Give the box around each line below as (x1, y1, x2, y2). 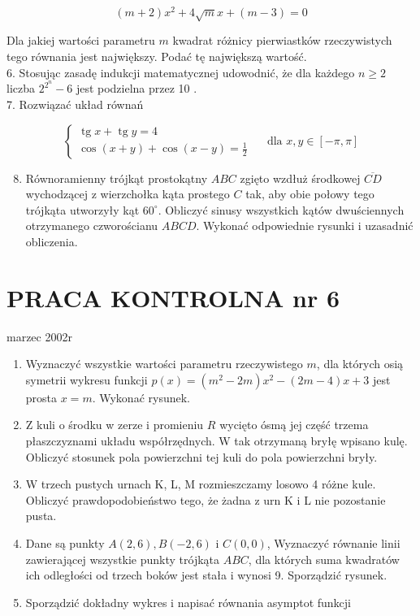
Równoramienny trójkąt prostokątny (25, 169, 208, 186)
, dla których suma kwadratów (248, 550, 400, 567)
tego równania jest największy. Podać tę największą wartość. (6, 48, 307, 65)
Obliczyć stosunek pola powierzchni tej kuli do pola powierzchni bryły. (25, 448, 378, 465)
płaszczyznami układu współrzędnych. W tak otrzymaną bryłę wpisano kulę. (25, 432, 408, 449)
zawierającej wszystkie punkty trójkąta (25, 550, 220, 567)
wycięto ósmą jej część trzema (219, 416, 369, 433)
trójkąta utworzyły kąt (25, 201, 140, 218)
